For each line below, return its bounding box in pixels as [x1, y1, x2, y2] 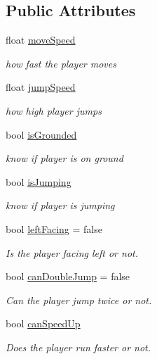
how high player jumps [6, 103, 102, 118]
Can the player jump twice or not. [6, 292, 152, 307]
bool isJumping [6, 174, 71, 189]
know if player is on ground [6, 151, 123, 165]
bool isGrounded [6, 127, 77, 141]
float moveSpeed [6, 32, 76, 47]
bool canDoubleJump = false [6, 269, 130, 284]
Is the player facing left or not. [6, 245, 138, 260]
